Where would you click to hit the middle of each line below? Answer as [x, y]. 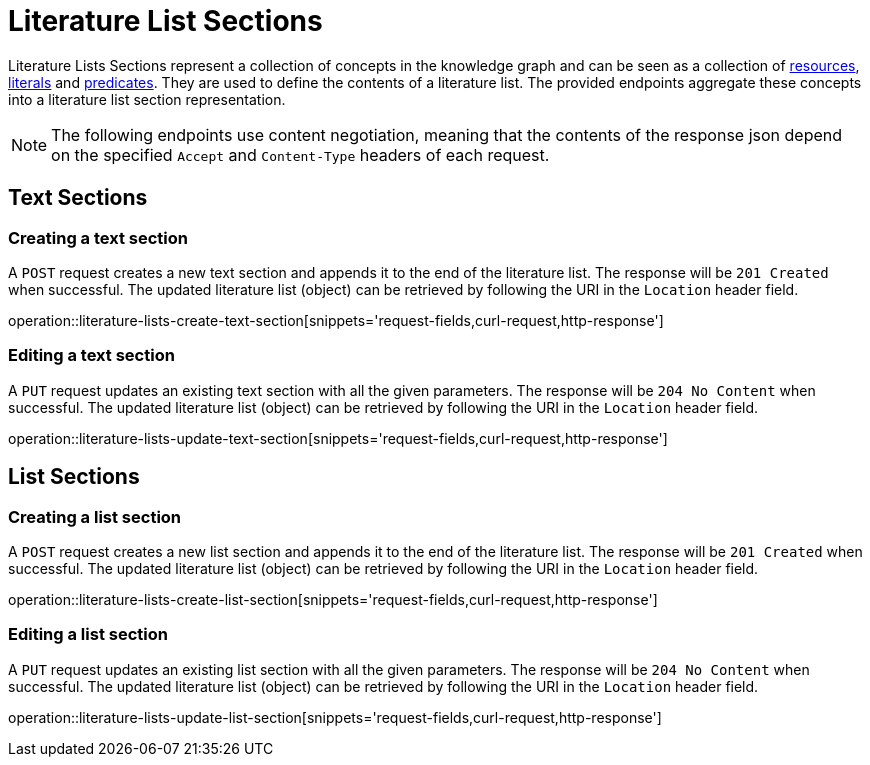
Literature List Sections [165, 21]
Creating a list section [95, 516]
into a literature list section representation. [147, 99]
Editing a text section [91, 355]
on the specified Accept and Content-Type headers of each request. [300, 154]
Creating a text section [98, 237]
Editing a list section [88, 634]
